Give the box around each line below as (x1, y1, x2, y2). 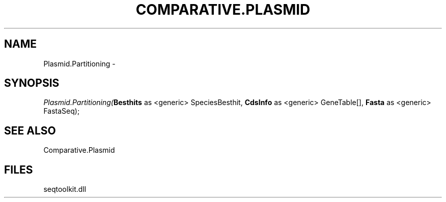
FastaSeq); (43, 107, 80, 116)
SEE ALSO (4, 124, 56, 137)
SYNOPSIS (4, 77, 60, 90)
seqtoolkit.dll (43, 185, 87, 194)
